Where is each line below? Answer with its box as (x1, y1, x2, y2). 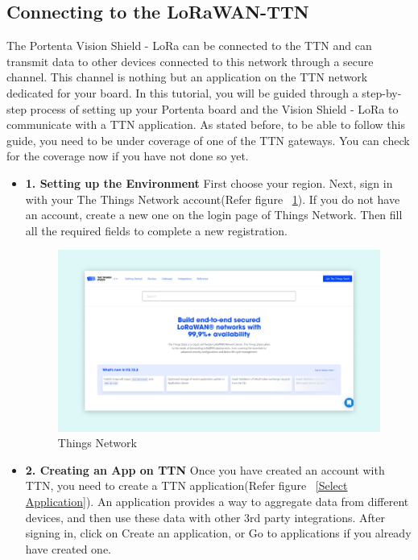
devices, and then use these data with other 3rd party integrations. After (25, 508, 385, 525)
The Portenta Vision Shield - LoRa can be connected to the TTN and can (6, 37, 372, 54)
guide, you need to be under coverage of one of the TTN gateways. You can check (6, 131, 410, 148)
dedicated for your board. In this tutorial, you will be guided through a (6, 84, 358, 101)
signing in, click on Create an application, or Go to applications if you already (25, 525, 412, 541)
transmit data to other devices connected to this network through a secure (6, 52, 374, 69)
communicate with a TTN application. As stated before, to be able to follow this (6, 116, 405, 133)
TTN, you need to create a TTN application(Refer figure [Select (25, 477, 348, 494)
